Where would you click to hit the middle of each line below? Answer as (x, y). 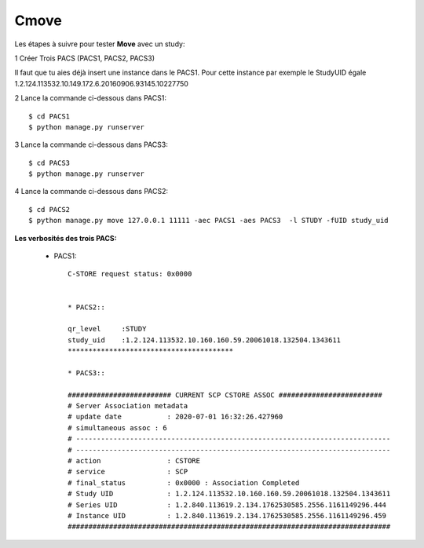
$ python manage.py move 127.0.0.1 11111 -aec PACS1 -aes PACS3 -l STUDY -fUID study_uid (208, 221)
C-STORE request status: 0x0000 (130, 274)
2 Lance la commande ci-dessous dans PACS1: (90, 98)
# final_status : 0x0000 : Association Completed (184, 482)
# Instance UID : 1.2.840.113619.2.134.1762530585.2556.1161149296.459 (227, 515)
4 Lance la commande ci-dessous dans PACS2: (91, 192)
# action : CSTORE (134, 461)
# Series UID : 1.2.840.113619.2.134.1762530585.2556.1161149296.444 (227, 505)
